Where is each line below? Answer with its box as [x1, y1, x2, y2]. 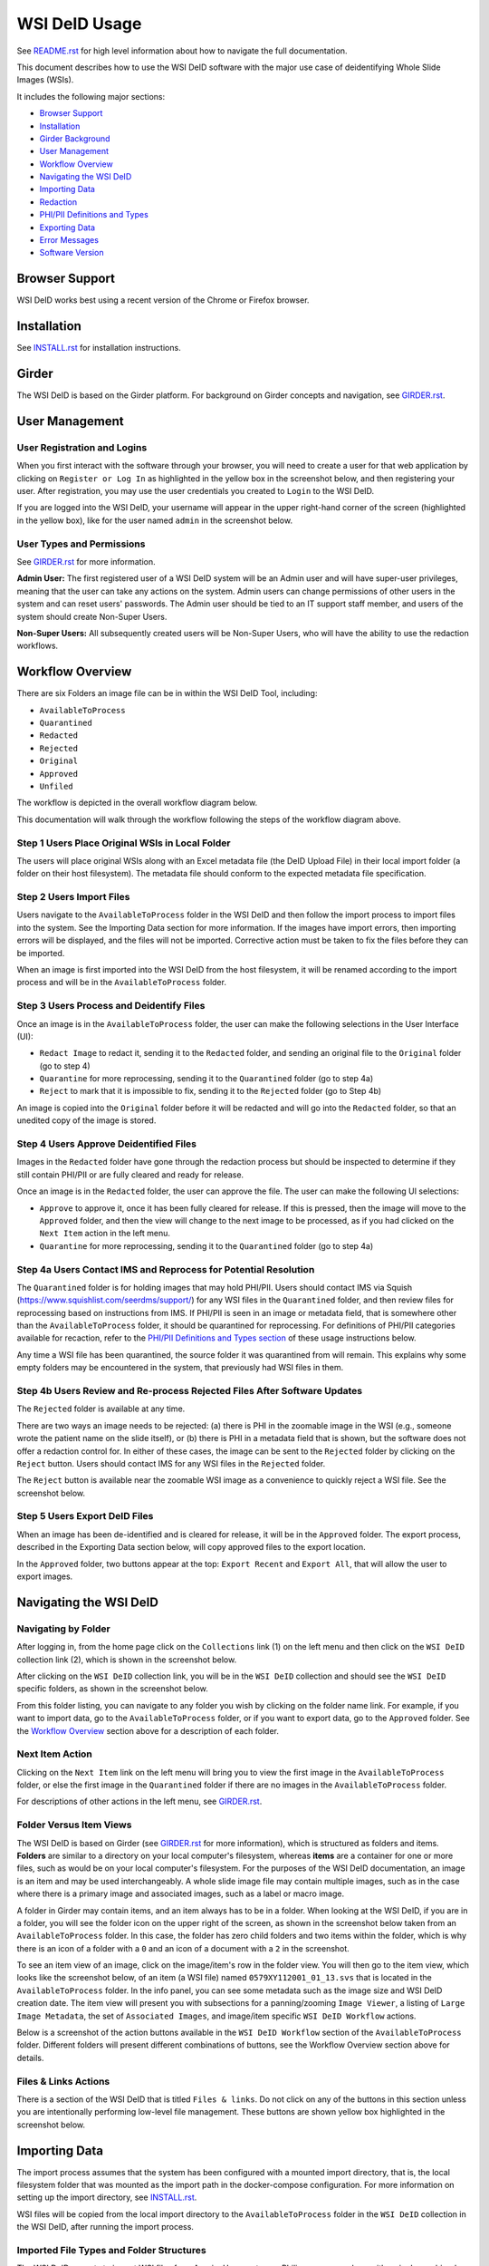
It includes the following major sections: [16, 91, 166, 102]
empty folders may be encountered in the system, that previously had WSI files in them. [16, 1362, 344, 1373]
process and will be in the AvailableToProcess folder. [16, 977, 226, 988]
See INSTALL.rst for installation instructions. [16, 343, 181, 353]
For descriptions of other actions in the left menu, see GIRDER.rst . [16, 1796, 263, 1807]
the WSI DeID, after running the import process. [16, 2222, 195, 2232]
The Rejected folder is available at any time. [16, 1403, 186, 1414]
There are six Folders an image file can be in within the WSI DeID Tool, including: [16, 688, 318, 699]
